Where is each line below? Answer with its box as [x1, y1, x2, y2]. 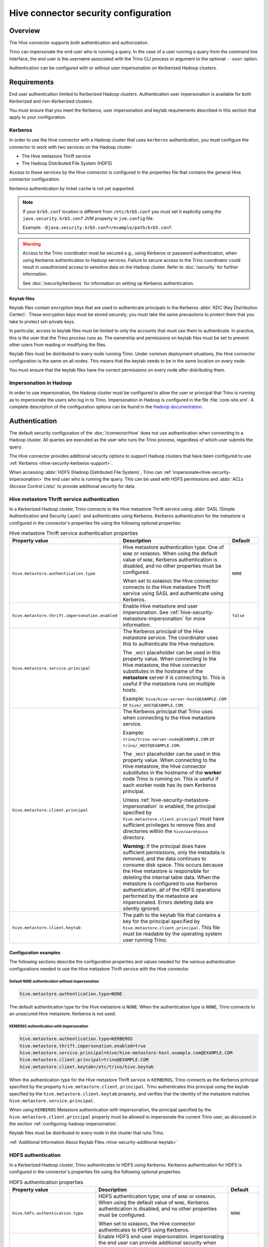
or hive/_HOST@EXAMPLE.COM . [123, 701, 184, 708]
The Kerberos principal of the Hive [123, 628, 204, 635]
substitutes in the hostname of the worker [123, 769, 222, 776]
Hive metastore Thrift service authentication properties [9, 530, 138, 537]
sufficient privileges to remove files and [123, 822, 216, 829]
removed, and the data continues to [123, 855, 207, 862]
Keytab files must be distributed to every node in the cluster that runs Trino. [9, 1130, 164, 1136]
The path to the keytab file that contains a [123, 912, 221, 919]
